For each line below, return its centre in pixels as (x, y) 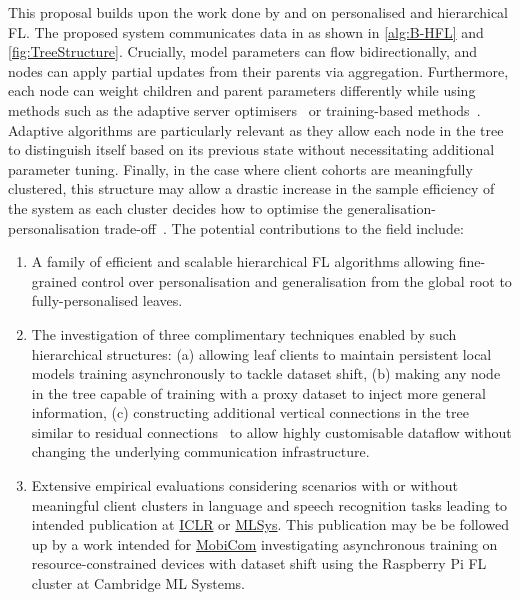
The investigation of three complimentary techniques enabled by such (244, 333)
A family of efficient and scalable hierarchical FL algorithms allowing (243, 261)
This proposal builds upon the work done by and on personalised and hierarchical (258, 12)
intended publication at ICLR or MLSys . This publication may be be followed (270, 524)
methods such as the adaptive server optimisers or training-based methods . (244, 109)
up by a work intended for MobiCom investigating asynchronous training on (264, 543)
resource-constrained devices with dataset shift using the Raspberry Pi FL (259, 563)
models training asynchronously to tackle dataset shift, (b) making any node (266, 373)
